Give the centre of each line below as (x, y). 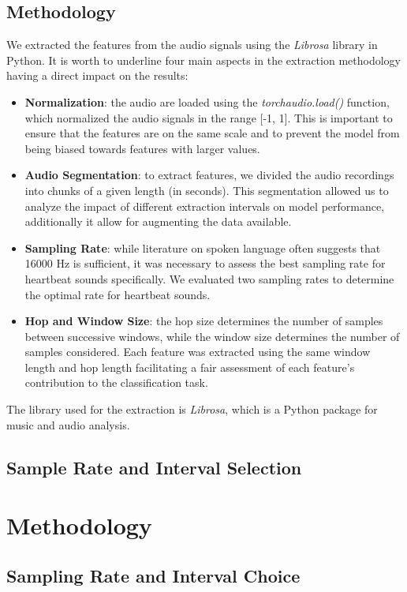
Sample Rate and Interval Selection (154, 467)
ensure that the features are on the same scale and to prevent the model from (212, 133)
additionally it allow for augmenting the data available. (158, 221)
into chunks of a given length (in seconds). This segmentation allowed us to (207, 190)
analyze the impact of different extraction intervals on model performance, (205, 206)
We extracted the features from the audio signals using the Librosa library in (192, 45)
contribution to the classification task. (116, 382)
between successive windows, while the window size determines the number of (212, 336)
